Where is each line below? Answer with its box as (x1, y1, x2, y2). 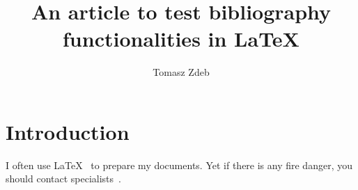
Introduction (6, 117, 130, 145)
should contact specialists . (6, 171, 121, 186)
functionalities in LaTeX (63, 24, 299, 53)
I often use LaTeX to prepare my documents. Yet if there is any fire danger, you (6, 157, 352, 172)
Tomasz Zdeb (153, 65, 210, 79)
